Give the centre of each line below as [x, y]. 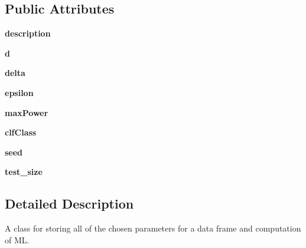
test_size [24, 172]
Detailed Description [69, 204]
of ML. [17, 239]
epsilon [19, 92]
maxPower [27, 112]
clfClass [21, 132]
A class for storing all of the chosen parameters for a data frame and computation [153, 228]
